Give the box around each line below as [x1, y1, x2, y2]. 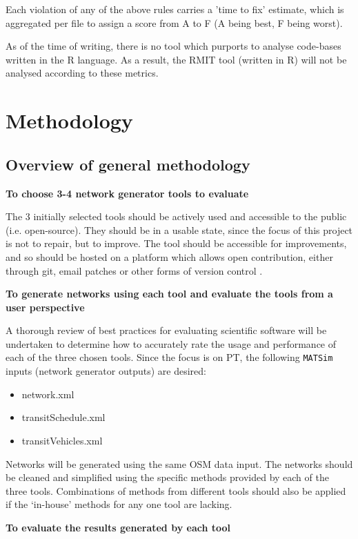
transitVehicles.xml [21, 433, 103, 447]
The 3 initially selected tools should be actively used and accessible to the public [6, 209, 347, 224]
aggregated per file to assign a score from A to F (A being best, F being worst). [6, 15, 343, 30]
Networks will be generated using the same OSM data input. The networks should [6, 456, 353, 471]
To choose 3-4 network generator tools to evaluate [6, 186, 249, 200]
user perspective [6, 300, 85, 314]
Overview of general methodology [6, 153, 250, 175]
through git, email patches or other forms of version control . [6, 263, 263, 277]
